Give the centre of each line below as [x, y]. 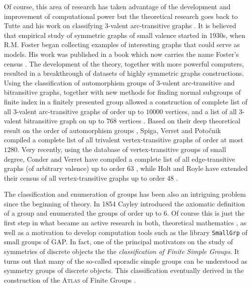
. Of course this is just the [206, 213]
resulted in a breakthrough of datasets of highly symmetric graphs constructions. [124, 73]
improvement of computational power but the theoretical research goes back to [121, 16]
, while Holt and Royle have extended [192, 168]
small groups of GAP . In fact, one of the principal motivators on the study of [118, 242]
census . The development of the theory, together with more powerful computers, [124, 63]
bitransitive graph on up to [64, 121]
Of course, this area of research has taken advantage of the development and [117, 6]
